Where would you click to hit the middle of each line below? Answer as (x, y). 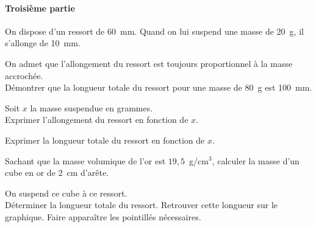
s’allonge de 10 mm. (43, 43)
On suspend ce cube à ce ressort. (66, 193)
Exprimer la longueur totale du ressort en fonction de (105, 140)
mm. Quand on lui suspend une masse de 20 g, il (212, 31)
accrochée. (24, 75)
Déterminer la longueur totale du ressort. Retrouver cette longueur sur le (142, 205)
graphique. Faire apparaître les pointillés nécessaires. (103, 216)
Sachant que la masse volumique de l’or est (85, 160)
